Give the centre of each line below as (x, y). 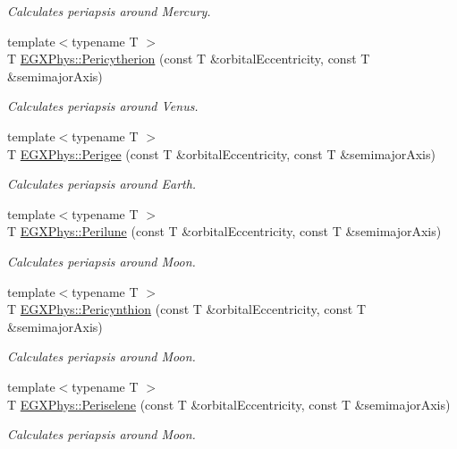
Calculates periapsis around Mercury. (109, 11)
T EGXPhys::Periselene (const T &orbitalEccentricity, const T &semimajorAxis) (229, 404)
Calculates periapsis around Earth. (102, 184)
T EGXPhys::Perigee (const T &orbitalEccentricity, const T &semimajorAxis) (221, 153)
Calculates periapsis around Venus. (103, 106)
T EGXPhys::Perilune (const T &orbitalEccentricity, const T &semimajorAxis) (224, 231)
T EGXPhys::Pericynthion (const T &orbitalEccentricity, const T (187, 309)
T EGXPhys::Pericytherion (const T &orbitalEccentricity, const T (189, 59)
